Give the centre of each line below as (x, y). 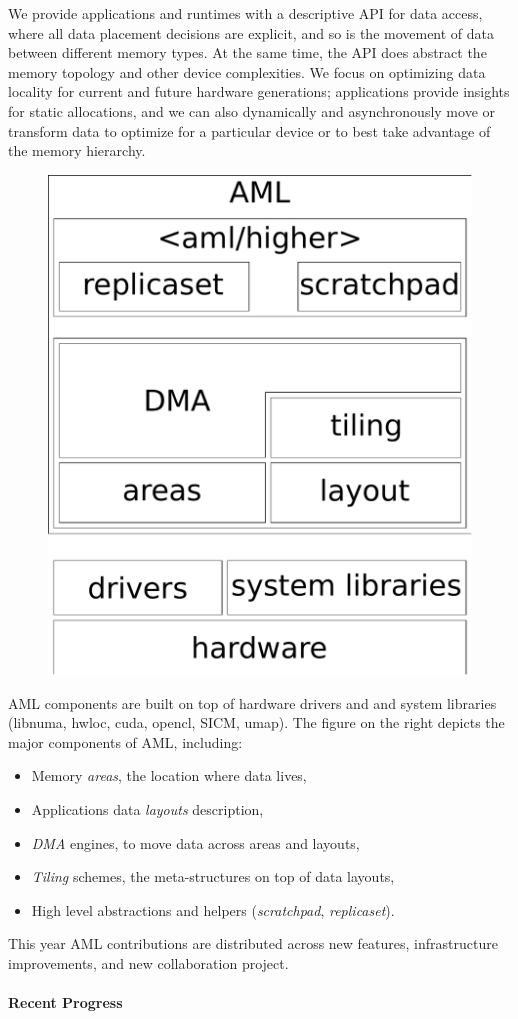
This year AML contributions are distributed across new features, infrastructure (253, 943)
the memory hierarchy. (77, 150)
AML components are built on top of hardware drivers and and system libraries (252, 702)
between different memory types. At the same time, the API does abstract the (247, 52)
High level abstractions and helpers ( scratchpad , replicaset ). (213, 909)
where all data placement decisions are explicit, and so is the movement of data (251, 32)
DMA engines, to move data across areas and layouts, (195, 842)
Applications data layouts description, (147, 808)
